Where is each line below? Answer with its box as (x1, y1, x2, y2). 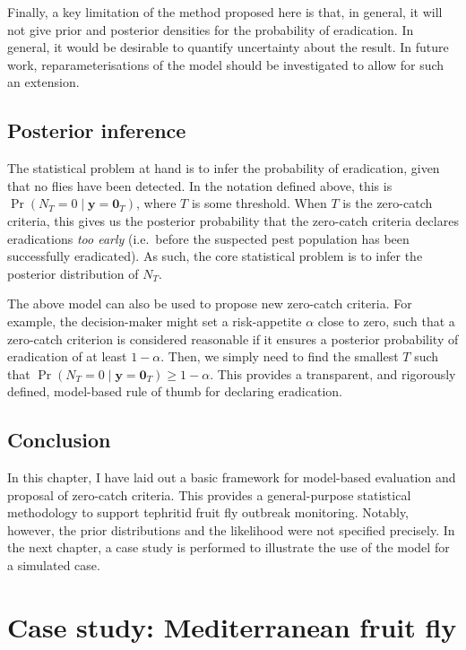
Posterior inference (7, 117, 186, 144)
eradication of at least (7, 347, 127, 366)
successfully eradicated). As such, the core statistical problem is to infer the (7, 247, 423, 265)
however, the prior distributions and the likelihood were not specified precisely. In (7, 520, 455, 539)
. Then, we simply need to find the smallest (160, 347, 399, 366)
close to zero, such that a (317, 311, 455, 330)
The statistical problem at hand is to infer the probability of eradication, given (7, 159, 440, 178)
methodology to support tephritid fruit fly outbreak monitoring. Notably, (7, 503, 409, 522)
